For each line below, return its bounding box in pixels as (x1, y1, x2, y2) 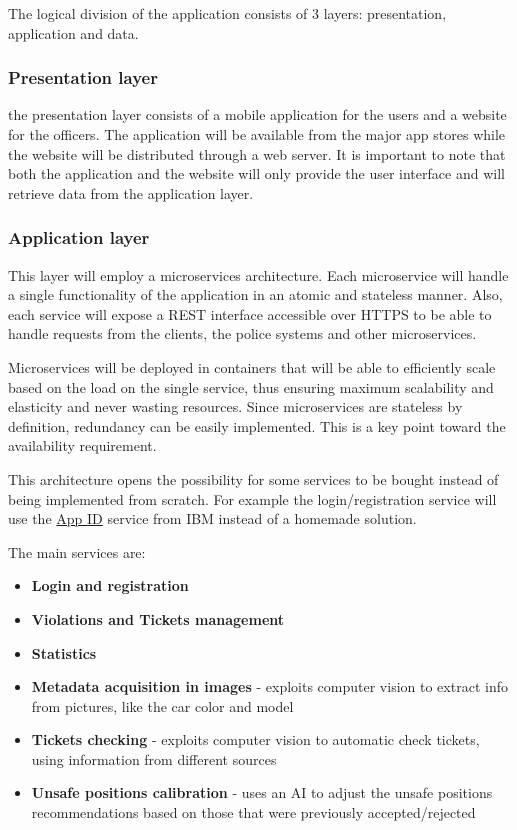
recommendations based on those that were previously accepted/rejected (31, 802, 476, 823)
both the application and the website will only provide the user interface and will (8, 163, 505, 184)
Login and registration (31, 575, 189, 596)
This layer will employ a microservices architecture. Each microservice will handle (8, 264, 509, 285)
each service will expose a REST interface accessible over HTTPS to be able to (8, 303, 492, 324)
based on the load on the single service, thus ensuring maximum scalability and (8, 376, 494, 397)
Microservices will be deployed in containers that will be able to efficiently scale (8, 356, 496, 377)
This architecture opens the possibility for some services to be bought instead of (8, 468, 499, 489)
